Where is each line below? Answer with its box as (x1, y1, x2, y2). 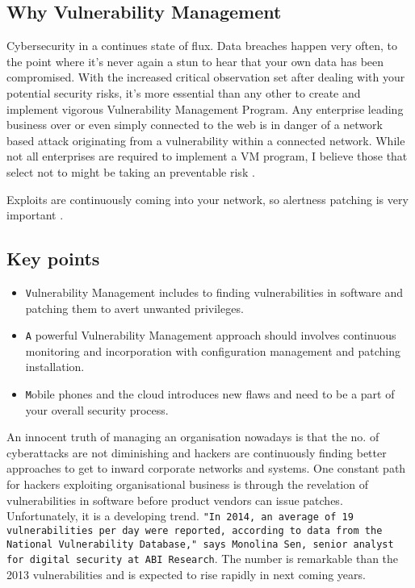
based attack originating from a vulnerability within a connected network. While (6, 131, 405, 148)
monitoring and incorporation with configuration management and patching (25, 342, 400, 359)
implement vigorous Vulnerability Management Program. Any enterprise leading (6, 100, 404, 117)
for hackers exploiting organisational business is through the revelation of (6, 476, 368, 493)
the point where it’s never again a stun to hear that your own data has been (6, 52, 384, 69)
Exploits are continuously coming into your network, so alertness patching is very (6, 190, 409, 207)
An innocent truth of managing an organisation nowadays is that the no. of (6, 428, 379, 445)
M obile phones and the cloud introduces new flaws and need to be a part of (25, 386, 395, 402)
